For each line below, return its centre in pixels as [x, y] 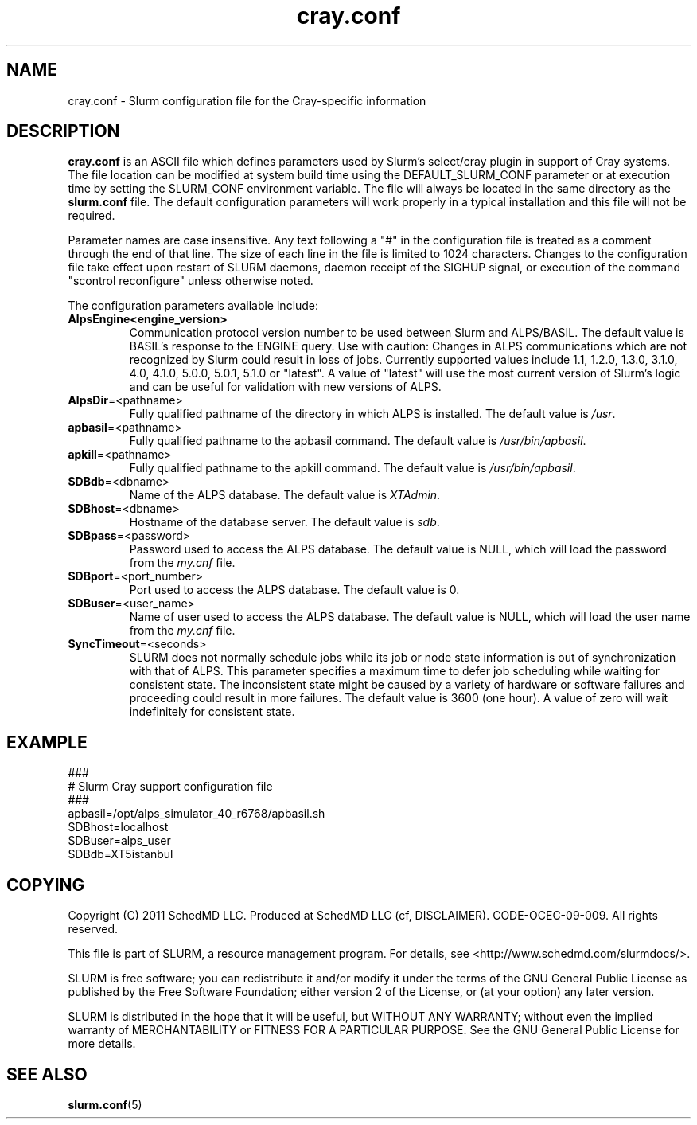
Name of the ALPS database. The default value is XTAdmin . [285, 495]
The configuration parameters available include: [193, 306]
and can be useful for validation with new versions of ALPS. [285, 387]
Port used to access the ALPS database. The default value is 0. [294, 590]
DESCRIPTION [63, 131]
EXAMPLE [47, 742]
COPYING [46, 885]
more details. [102, 1044]
